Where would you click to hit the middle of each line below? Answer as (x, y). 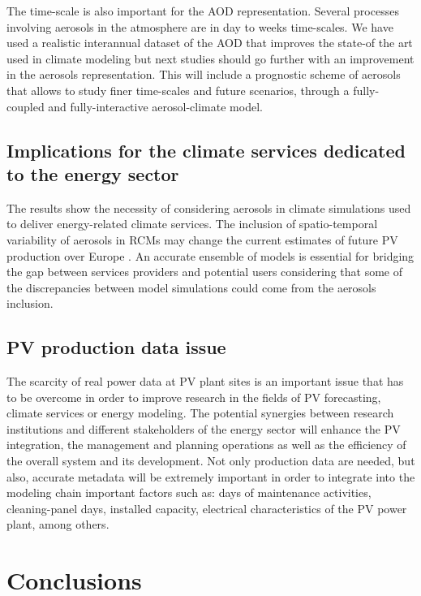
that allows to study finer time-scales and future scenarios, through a (178, 90)
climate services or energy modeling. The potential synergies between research (200, 413)
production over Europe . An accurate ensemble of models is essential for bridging (210, 255)
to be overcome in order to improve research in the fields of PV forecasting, (194, 397)
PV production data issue (116, 347)
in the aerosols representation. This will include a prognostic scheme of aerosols (204, 74)
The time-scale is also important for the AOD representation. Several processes (203, 11)
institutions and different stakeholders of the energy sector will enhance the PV (204, 428)
